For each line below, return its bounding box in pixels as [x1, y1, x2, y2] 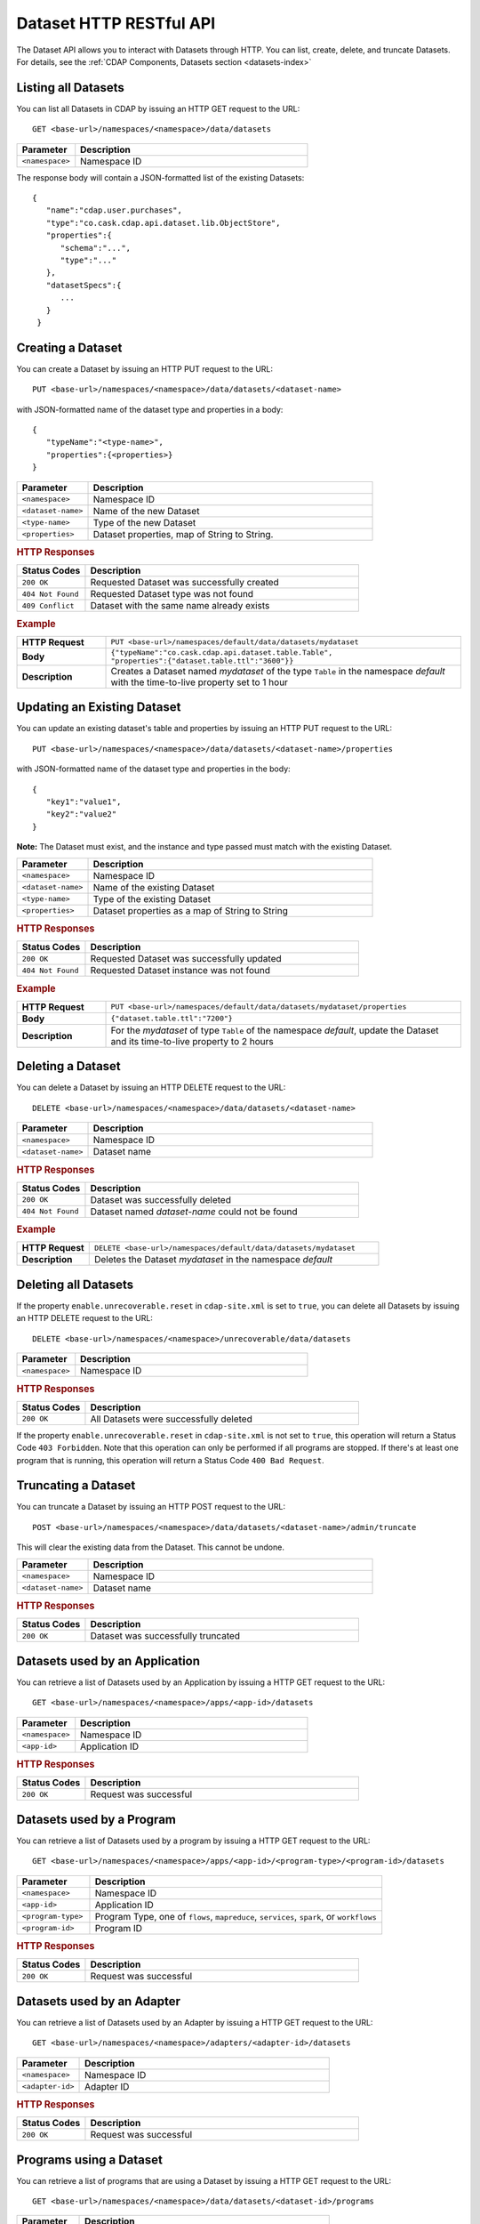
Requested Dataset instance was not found [90, 964, 271, 977]
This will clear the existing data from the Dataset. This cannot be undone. [16, 1542, 284, 1552]
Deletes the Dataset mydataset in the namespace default [93, 1253, 333, 1266]
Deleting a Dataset [16, 1059, 122, 1074]
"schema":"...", [60, 243, 132, 253]
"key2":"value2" [45, 810, 117, 819]
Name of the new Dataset [92, 504, 200, 517]
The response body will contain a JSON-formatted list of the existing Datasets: [16, 172, 305, 182]
